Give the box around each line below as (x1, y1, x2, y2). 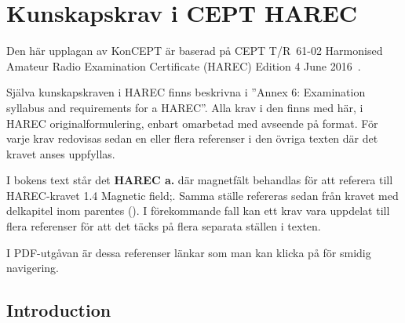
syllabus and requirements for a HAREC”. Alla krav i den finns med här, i (6, 99, 363, 115)
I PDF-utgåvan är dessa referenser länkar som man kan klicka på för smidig (6, 244, 371, 260)
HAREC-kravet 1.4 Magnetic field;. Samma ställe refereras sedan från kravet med (6, 187, 399, 203)
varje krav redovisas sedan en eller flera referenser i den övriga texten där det (6, 130, 378, 147)
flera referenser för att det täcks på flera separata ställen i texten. (6, 218, 321, 234)
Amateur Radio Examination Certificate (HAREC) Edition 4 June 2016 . (6, 57, 361, 74)
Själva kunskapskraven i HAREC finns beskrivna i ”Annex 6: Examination (6, 84, 366, 100)
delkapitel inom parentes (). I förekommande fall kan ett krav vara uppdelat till (6, 202, 390, 219)
